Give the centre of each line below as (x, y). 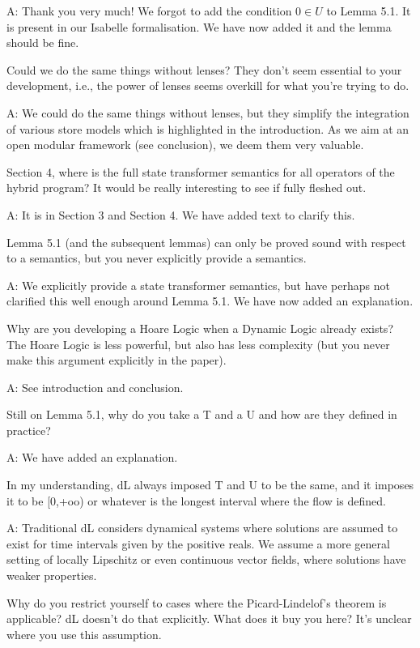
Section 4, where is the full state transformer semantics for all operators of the (201, 171)
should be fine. (43, 43)
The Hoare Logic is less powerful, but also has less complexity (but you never (198, 344)
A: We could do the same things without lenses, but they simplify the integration (208, 112)
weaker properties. (52, 576)
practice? (29, 430)
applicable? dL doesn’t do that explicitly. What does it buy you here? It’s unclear (209, 618)
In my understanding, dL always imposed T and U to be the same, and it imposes (210, 485)
